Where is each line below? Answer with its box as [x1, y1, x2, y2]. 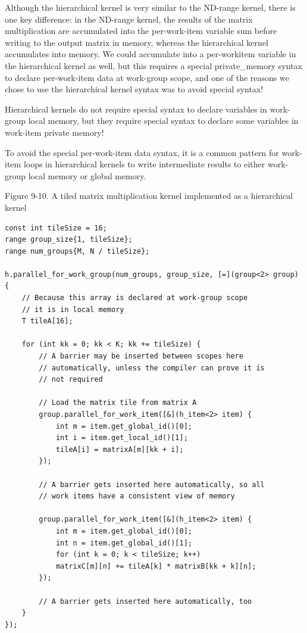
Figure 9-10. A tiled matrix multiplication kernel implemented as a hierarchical [5, 189, 293, 202]
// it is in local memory [21, 305, 124, 314]
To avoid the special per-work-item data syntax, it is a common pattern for [5, 146, 279, 158]
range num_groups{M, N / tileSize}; [5, 247, 150, 255]
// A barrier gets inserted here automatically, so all [39, 480, 265, 489]
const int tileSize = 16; [5, 223, 107, 232]
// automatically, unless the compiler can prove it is [39, 363, 265, 372]
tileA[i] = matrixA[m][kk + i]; [55, 445, 184, 454]
